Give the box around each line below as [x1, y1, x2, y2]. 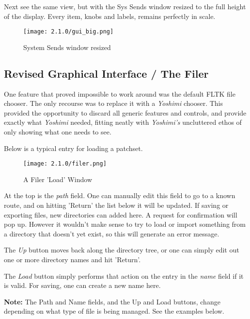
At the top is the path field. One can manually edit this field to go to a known [4, 190, 235, 201]
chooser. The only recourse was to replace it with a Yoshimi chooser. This [4, 98, 223, 108]
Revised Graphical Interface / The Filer [4, 66, 209, 81]
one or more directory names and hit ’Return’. [4, 254, 141, 265]
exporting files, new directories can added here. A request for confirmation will [4, 209, 237, 219]
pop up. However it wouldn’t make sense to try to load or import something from [4, 219, 246, 229]
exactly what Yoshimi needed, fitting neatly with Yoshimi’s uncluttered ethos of [4, 117, 242, 127]
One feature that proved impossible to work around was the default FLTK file [4, 88, 235, 99]
